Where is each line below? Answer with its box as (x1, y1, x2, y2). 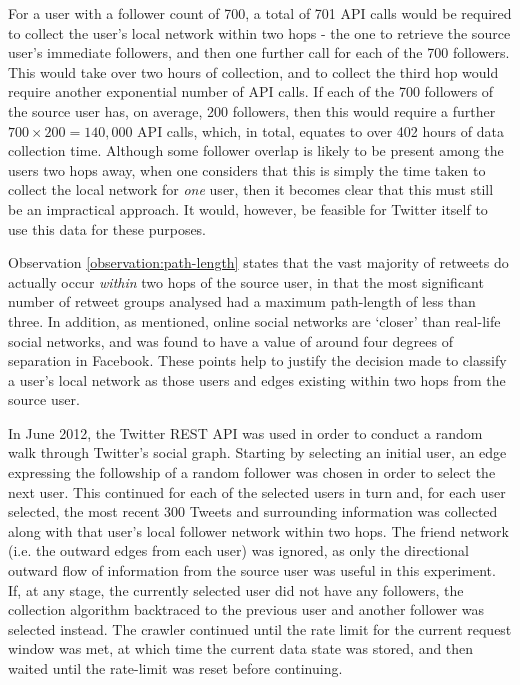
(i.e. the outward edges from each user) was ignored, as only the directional (8, 540, 469, 561)
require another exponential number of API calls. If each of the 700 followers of (8, 81, 494, 102)
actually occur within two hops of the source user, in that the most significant (8, 271, 484, 292)
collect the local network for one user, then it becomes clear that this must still (8, 179, 494, 200)
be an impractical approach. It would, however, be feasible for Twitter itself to (8, 198, 488, 219)
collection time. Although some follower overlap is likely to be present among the (8, 140, 504, 161)
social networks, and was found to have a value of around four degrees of (8, 330, 453, 351)
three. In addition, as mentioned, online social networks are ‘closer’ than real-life (8, 310, 501, 331)
